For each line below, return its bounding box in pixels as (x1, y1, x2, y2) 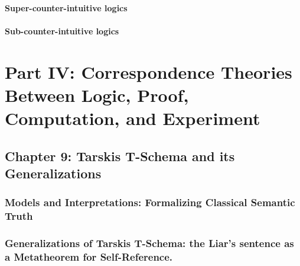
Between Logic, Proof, (5, 82, 189, 107)
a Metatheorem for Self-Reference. (5, 249, 173, 264)
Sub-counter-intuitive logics (5, 24, 119, 37)
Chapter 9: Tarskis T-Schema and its (5, 146, 235, 165)
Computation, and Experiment (5, 105, 260, 130)
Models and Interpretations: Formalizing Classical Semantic (5, 195, 295, 210)
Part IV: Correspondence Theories (5, 59, 292, 84)
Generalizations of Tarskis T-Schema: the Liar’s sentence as (5, 235, 294, 250)
